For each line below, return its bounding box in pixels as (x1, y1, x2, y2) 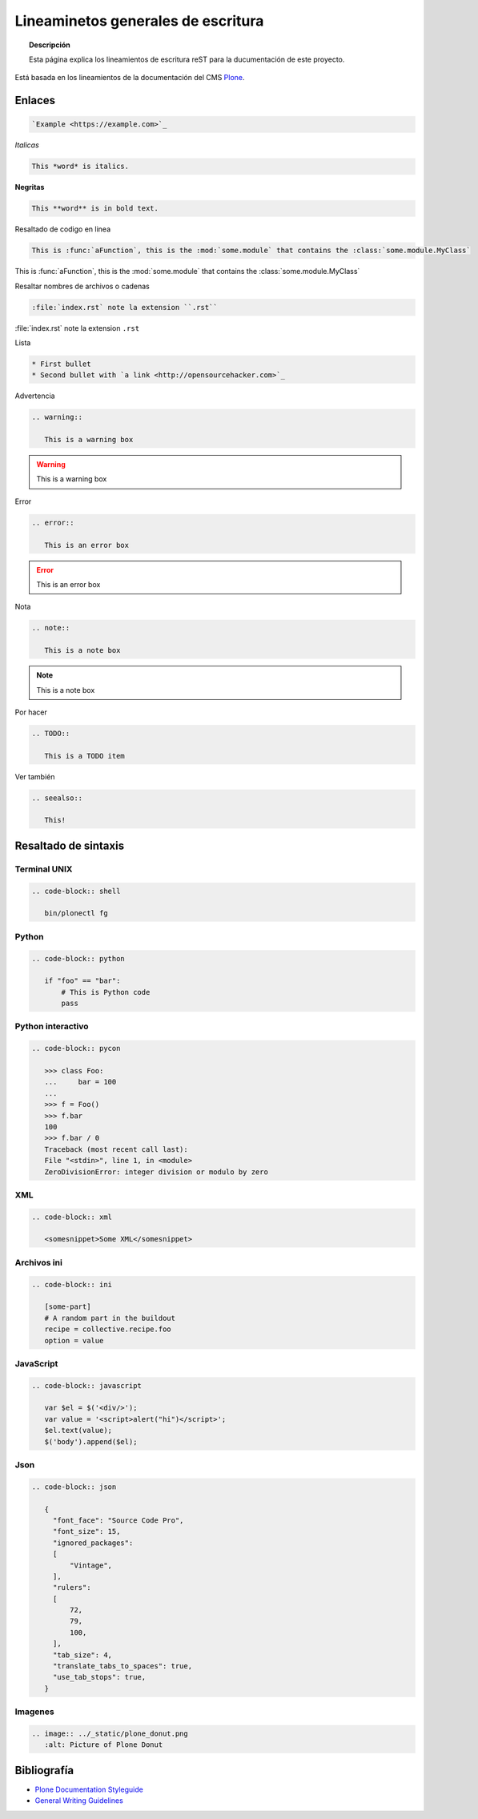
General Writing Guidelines (34, 1796, 123, 1805)
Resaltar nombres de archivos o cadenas (14, 281, 150, 291)
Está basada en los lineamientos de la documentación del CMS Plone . (14, 73, 245, 82)
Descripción (29, 40, 71, 50)
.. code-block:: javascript (31, 1381, 142, 1390)
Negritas (14, 183, 45, 192)
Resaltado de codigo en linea (14, 224, 111, 234)
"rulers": (52, 1583, 91, 1592)
